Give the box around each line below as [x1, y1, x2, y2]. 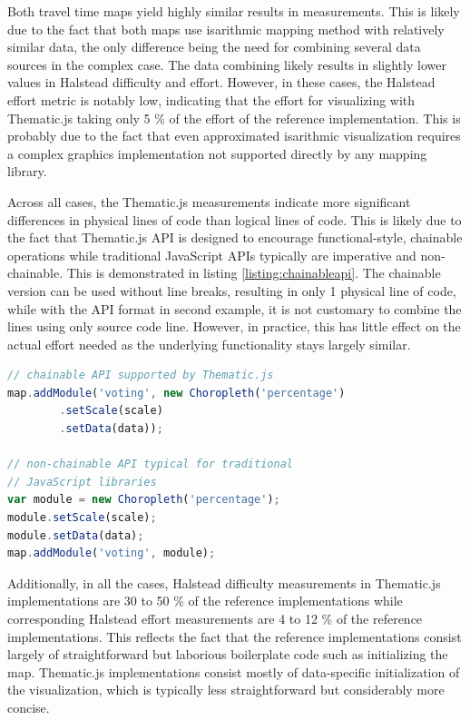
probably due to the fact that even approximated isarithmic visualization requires [7, 126, 461, 145]
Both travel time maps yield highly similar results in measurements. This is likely [7, 2, 460, 20]
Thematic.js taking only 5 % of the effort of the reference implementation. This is [7, 108, 461, 127]
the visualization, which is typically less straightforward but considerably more [7, 680, 445, 699]
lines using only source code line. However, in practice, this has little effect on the [7, 317, 461, 336]
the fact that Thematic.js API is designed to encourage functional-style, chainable [7, 228, 463, 247]
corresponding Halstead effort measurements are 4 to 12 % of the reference [7, 609, 423, 627]
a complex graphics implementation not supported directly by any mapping [7, 143, 427, 163]
